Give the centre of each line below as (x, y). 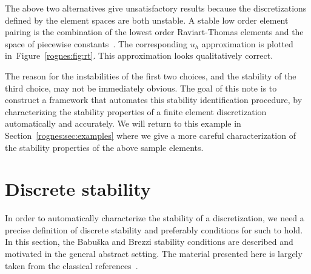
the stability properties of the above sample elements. (104, 147)
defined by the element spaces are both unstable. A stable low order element (147, 20)
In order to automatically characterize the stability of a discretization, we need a (155, 218)
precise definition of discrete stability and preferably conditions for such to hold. (154, 229)
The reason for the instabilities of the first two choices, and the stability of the (151, 75)
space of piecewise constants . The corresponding (96, 43)
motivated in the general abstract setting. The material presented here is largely (154, 254)
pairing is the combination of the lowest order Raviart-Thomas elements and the (154, 32)
